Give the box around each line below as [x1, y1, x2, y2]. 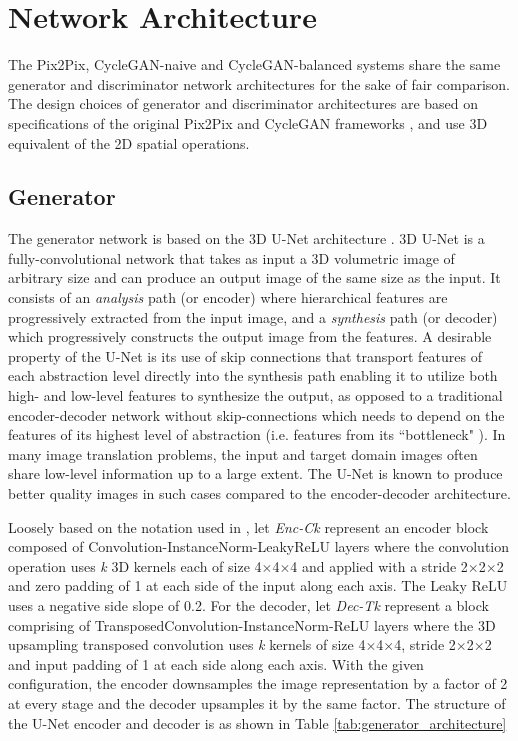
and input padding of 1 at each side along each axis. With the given [8, 653, 424, 674]
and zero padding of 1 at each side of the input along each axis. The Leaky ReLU [8, 575, 508, 596]
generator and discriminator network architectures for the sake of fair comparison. [8, 73, 510, 94]
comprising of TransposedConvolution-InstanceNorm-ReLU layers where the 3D [8, 614, 496, 635]
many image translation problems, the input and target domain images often [8, 443, 478, 464]
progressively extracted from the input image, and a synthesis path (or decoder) [8, 306, 498, 327]
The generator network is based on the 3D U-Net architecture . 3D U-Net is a [8, 228, 485, 249]
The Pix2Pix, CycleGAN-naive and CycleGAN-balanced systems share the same [8, 54, 501, 75]
